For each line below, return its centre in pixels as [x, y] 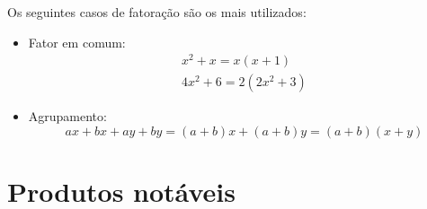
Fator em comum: [77, 42]
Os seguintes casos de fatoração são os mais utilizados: [157, 12]
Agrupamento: [67, 116]
